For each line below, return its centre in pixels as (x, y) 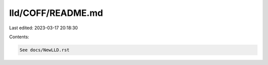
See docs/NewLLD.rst (44, 50)
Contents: (19, 37)
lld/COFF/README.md (56, 13)
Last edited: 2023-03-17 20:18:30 (43, 28)
